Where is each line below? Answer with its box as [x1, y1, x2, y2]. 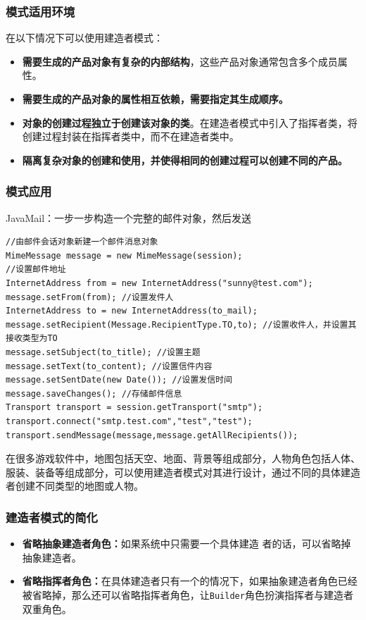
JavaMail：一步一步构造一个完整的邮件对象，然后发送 [6, 210, 252, 225]
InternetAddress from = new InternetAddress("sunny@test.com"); [6, 278, 313, 288]
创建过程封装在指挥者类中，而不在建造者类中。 [22, 129, 239, 144]
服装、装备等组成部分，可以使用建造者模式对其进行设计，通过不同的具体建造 [6, 464, 360, 479]
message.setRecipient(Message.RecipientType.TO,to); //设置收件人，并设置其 [6, 319, 357, 330]
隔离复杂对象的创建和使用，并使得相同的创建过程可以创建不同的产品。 [22, 152, 348, 167]
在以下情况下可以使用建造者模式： [6, 30, 163, 45]
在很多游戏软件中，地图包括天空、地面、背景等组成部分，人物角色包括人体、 [6, 451, 360, 466]
